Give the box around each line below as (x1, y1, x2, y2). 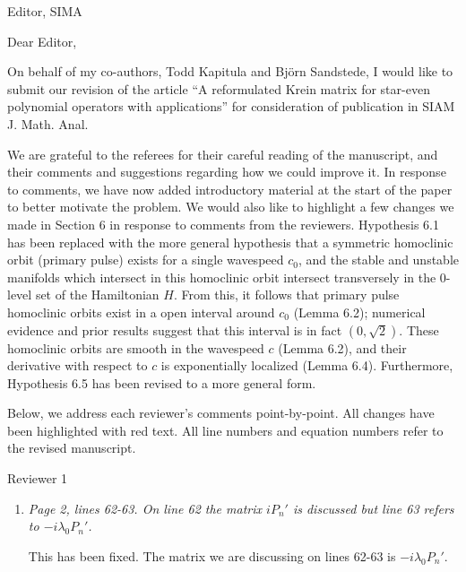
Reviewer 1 (7, 469, 68, 488)
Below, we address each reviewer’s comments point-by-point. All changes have (7, 403, 435, 422)
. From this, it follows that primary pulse (173, 285, 400, 304)
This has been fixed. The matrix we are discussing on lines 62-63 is (28, 546, 396, 565)
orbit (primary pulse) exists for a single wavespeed (7, 250, 284, 269)
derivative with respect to (7, 356, 148, 375)
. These (399, 320, 439, 339)
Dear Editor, (7, 31, 77, 50)
